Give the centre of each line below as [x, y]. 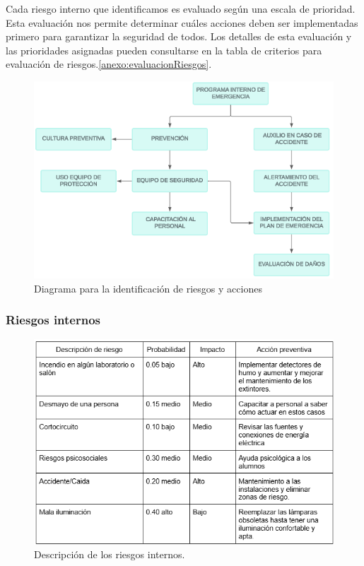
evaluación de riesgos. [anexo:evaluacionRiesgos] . [109, 64]
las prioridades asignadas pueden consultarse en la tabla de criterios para [164, 50]
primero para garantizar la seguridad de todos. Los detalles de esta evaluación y [179, 36]
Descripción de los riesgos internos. [110, 554]
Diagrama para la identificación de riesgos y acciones [148, 288]
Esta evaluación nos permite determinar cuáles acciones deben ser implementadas [182, 22]
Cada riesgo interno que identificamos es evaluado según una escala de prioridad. [181, 8]
